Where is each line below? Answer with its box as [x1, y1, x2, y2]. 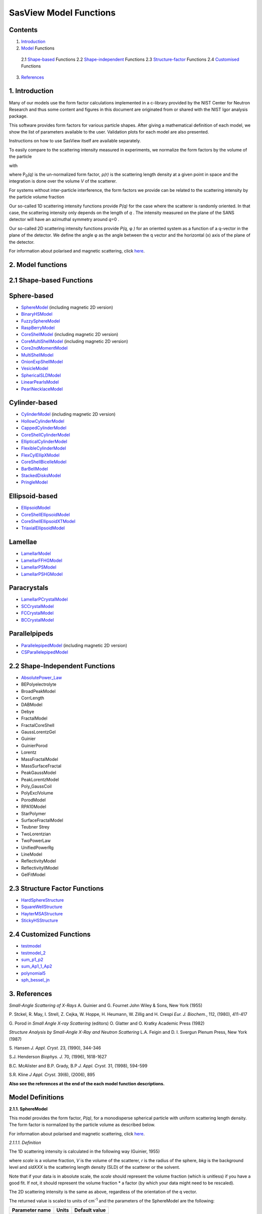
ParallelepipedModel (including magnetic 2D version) [21, 642, 128, 648]
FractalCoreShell [21, 722, 54, 728]
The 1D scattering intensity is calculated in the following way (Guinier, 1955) [9, 1148, 160, 1154]
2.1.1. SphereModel [9, 1106, 48, 1112]
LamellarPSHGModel [21, 571, 63, 577]
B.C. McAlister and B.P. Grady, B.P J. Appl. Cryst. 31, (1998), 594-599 [9, 1062, 147, 1068]
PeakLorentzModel [21, 776, 59, 782]
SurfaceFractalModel [21, 817, 63, 823]
